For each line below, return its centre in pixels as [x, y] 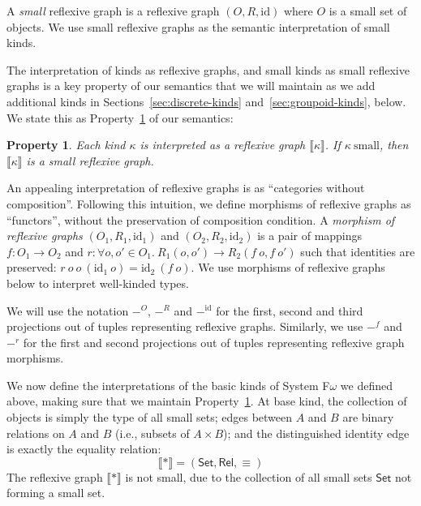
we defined [366, 385]
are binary [368, 417]
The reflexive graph [55, 476]
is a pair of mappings [310, 236]
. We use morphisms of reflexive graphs [288, 267]
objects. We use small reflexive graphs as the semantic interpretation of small [198, 26]
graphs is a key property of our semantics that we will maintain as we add [191, 86]
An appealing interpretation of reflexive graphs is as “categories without [186, 188]
